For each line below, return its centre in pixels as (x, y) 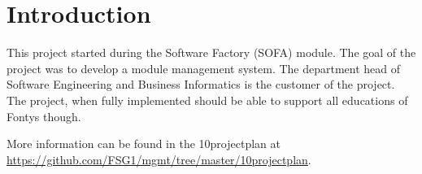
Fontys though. (44, 116)
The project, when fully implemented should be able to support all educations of (207, 100)
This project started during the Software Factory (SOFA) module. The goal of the (211, 52)
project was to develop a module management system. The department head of (204, 68)
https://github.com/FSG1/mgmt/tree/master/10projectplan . (159, 159)
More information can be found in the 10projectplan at (144, 144)
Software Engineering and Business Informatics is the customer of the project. (201, 84)
